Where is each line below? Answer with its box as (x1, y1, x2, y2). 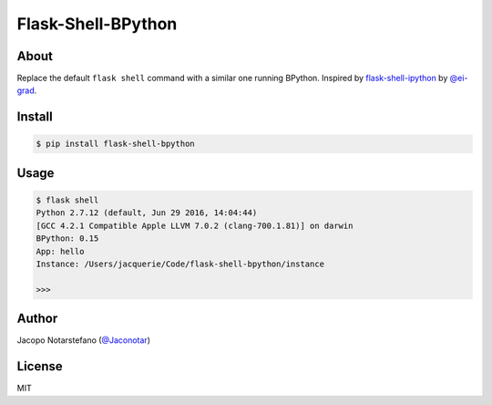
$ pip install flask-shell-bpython (36, 139, 195, 150)
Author (16, 311, 58, 327)
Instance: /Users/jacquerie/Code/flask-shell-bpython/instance (36, 259, 325, 269)
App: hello (36, 246, 85, 256)
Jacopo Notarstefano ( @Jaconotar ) (16, 335, 150, 346)
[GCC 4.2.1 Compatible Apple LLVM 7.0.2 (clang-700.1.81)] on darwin (36, 220, 354, 231)
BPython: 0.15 (36, 234, 99, 244)
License (16, 358, 63, 374)
